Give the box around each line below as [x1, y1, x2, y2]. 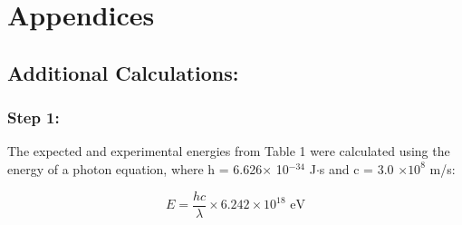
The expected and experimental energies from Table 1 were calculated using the [7, 142, 450, 161]
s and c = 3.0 [319, 159, 394, 178]
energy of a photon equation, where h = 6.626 [7, 159, 263, 178]
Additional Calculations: [7, 58, 239, 86]
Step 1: [7, 106, 60, 129]
